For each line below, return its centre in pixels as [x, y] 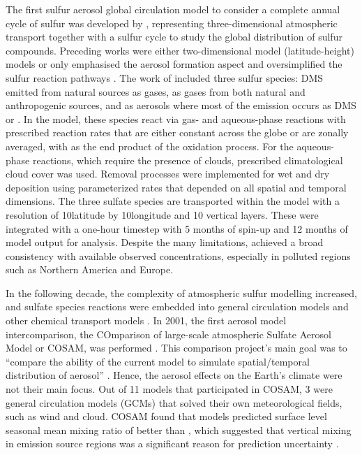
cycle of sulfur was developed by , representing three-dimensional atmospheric [172, 23]
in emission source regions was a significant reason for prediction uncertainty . [172, 443]
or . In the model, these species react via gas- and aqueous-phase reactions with [176, 118]
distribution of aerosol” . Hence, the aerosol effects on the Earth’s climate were [174, 375]
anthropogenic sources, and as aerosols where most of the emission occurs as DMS [181, 105]
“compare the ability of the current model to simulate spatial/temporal [158, 361]
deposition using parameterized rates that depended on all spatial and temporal [176, 187]
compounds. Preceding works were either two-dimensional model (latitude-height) [180, 50]
